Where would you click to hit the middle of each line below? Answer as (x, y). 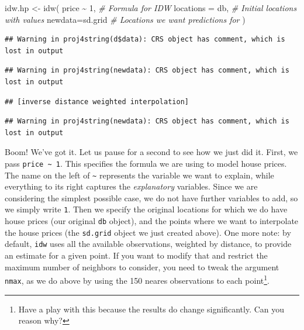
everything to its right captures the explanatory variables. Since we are (131, 186)
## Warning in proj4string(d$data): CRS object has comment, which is (145, 39)
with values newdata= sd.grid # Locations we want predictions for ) (125, 19)
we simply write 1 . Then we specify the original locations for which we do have (146, 209)
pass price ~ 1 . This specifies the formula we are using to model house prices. (146, 163)
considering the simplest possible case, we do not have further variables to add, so (151, 197)
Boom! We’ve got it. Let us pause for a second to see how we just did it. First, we (151, 152)
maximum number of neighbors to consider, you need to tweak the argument (142, 267)
